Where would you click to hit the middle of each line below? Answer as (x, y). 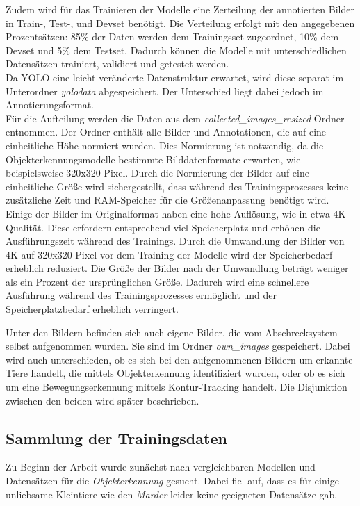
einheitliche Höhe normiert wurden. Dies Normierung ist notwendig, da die (165, 145)
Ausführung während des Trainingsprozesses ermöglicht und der (141, 295)
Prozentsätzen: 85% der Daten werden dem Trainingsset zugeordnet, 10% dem (172, 36)
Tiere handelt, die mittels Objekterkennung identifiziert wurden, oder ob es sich (175, 373)
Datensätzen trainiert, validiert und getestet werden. (117, 64)
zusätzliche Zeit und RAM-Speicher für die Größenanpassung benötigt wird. (167, 200)
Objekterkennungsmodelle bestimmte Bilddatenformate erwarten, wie (153, 159)
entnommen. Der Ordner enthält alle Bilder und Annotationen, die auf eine (166, 132)
